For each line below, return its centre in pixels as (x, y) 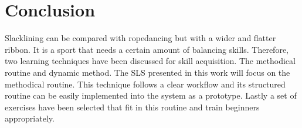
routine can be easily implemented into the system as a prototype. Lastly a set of (151, 95)
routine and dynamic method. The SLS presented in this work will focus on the (147, 72)
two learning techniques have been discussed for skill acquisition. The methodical (150, 61)
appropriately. (30, 118)
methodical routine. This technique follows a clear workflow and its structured (145, 84)
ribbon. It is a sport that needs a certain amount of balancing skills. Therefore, (147, 49)
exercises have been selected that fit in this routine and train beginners (132, 107)
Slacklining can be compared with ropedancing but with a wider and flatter (140, 38)
